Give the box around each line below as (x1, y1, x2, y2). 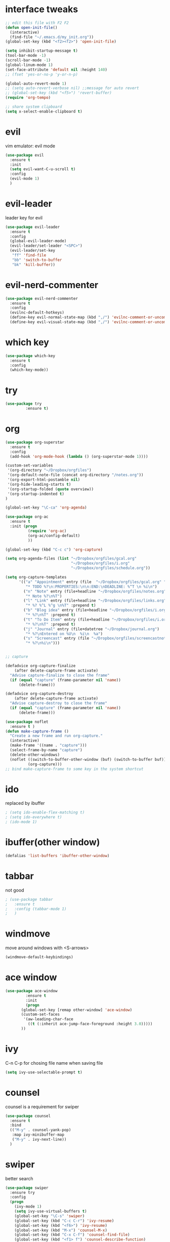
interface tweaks (5, 4, 78, 15)
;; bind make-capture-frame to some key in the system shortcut (5, 766, 144, 771)
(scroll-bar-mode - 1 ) (5, 58, 51, 63)
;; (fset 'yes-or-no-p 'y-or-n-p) (5, 72, 78, 77)
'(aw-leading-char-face (23, 1017, 73, 1022)
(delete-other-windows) (10, 752, 60, 757)
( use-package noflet (5, 719, 49, 724)
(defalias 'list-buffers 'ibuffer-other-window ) (5, 853, 110, 858)
